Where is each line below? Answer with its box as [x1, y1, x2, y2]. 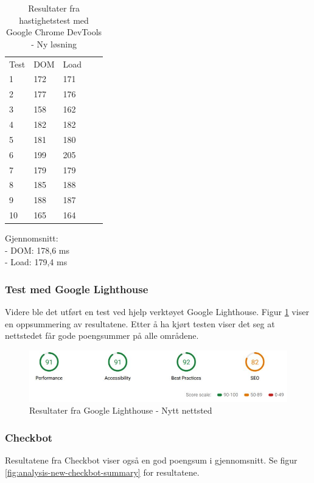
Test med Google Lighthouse [5, 281, 148, 296]
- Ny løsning [31, 37, 77, 50]
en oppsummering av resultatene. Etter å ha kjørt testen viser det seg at [5, 317, 275, 330]
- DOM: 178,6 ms [5, 243, 70, 256]
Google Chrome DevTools [5, 26, 102, 38]
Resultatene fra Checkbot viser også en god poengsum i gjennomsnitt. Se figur [5, 454, 298, 467]
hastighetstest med [19, 13, 89, 26]
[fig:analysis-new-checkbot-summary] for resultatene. [5, 465, 200, 478]
